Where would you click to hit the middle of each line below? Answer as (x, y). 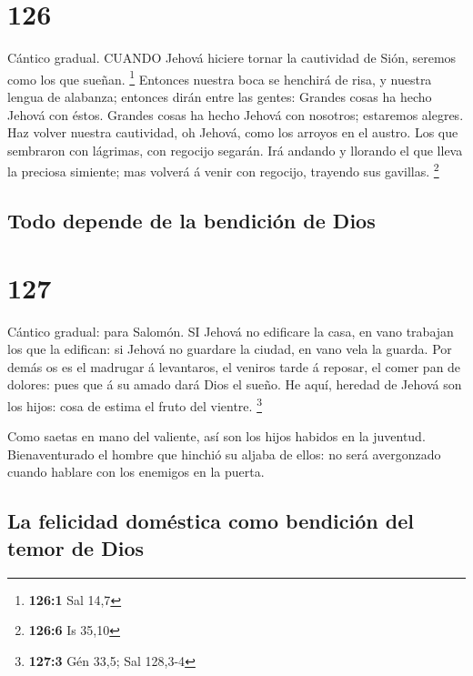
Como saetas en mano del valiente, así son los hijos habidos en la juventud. (216, 436)
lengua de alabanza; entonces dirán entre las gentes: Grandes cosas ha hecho (220, 96)
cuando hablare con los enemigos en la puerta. (136, 472)
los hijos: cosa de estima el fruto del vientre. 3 (135, 404)
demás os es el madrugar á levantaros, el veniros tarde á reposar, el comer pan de (234, 366)
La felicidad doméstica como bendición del (211, 521)
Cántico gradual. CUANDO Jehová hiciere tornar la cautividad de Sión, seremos (232, 58)
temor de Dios (76, 547)
